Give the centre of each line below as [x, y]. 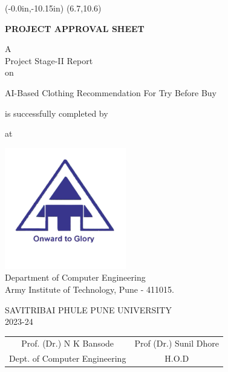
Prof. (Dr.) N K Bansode [68, 343]
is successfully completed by [57, 113]
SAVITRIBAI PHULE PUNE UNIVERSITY [88, 309]
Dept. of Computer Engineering [68, 358]
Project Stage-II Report [49, 60]
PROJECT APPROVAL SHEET [75, 28]
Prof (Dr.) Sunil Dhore [177, 343]
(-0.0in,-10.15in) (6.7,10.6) [53, 8]
